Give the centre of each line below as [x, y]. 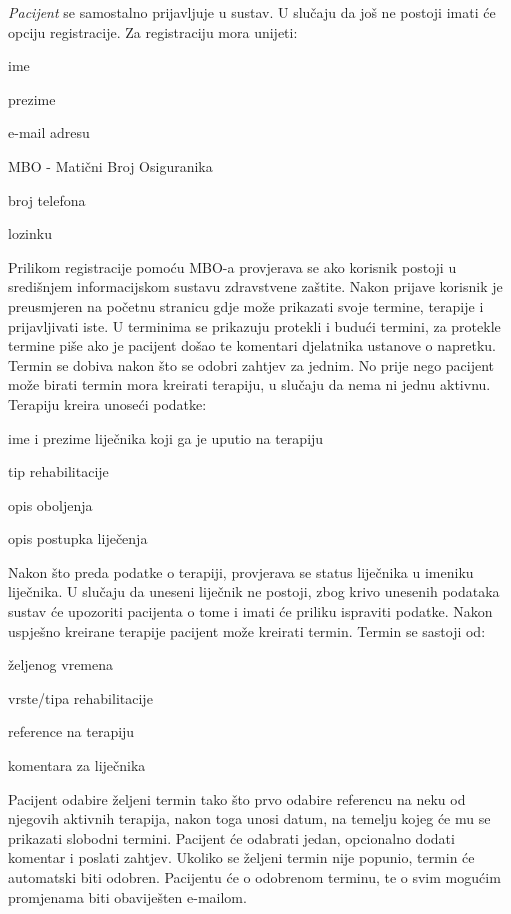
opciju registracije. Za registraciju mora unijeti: [153, 31]
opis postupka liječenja [78, 538]
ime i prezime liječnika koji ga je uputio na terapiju [166, 437]
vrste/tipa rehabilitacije [80, 697]
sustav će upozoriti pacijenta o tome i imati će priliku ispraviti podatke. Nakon [250, 611]
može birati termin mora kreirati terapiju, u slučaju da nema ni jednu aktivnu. [249, 384]
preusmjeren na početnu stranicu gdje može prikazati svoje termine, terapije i [246, 305]
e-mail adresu [49, 132]
